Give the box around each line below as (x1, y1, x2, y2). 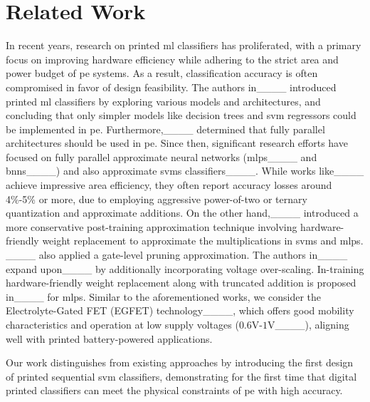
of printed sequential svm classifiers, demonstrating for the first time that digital (6, 368, 357, 383)
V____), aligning (267, 317, 349, 331)
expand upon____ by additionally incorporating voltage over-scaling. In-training (6, 261, 364, 276)
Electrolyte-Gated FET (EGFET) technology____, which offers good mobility (6, 303, 354, 318)
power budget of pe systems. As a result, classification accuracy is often (6, 66, 318, 81)
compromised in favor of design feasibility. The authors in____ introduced (6, 79, 337, 94)
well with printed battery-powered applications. (6, 331, 213, 346)
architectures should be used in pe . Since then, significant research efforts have (6, 135, 348, 150)
